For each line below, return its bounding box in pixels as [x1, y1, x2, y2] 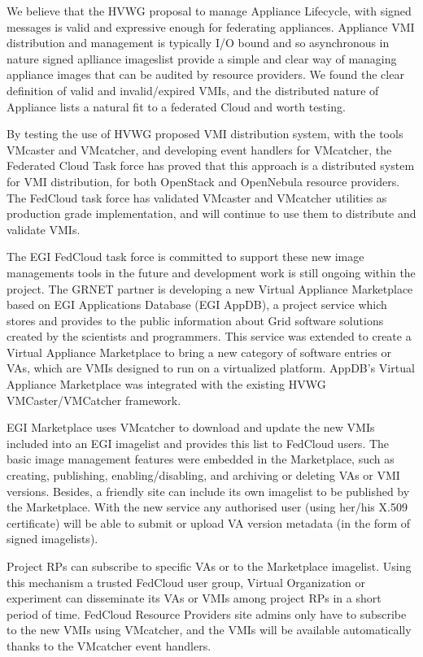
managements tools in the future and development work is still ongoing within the [7, 263, 416, 281]
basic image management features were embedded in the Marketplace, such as [7, 450, 395, 468]
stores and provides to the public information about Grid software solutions [7, 311, 384, 328]
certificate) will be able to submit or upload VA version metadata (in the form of [7, 514, 411, 531]
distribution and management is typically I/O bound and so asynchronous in [7, 34, 390, 51]
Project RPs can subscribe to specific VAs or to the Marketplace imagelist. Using [7, 558, 412, 574]
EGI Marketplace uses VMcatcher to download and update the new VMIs [7, 419, 375, 436]
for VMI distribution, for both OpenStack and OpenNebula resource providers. [7, 172, 400, 189]
